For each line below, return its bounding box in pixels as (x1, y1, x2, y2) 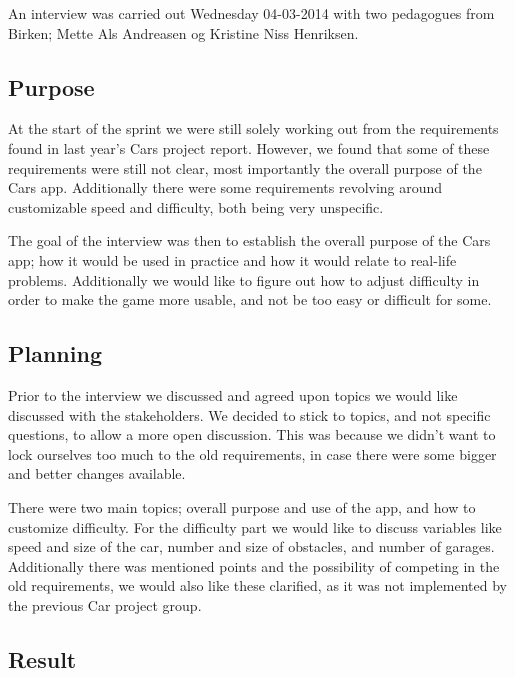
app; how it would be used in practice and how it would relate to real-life (8, 249, 457, 270)
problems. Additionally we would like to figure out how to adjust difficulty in (8, 269, 480, 290)
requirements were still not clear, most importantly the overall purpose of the (8, 157, 482, 178)
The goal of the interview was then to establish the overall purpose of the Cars (8, 230, 491, 251)
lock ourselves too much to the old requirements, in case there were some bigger (8, 443, 497, 464)
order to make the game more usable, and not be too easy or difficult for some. (8, 289, 492, 310)
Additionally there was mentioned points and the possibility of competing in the (8, 555, 500, 576)
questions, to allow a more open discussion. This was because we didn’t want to (8, 424, 496, 445)
